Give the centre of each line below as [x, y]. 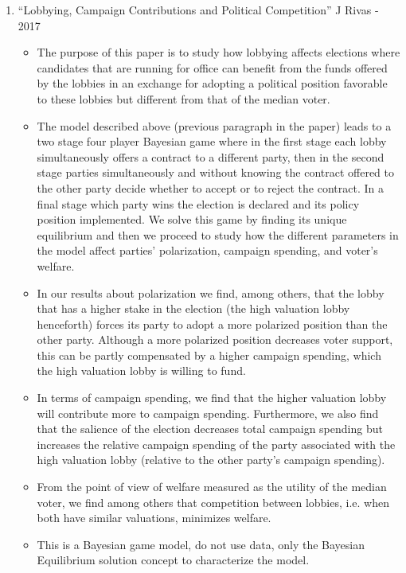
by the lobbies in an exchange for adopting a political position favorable [212, 83]
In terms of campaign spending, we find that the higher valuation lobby [212, 398]
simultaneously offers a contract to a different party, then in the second [211, 156]
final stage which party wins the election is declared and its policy [198, 203]
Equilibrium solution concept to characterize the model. [173, 560]
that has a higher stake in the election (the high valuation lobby [193, 308]
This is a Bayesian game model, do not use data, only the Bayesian [201, 544]
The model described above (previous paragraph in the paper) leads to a [214, 125]
